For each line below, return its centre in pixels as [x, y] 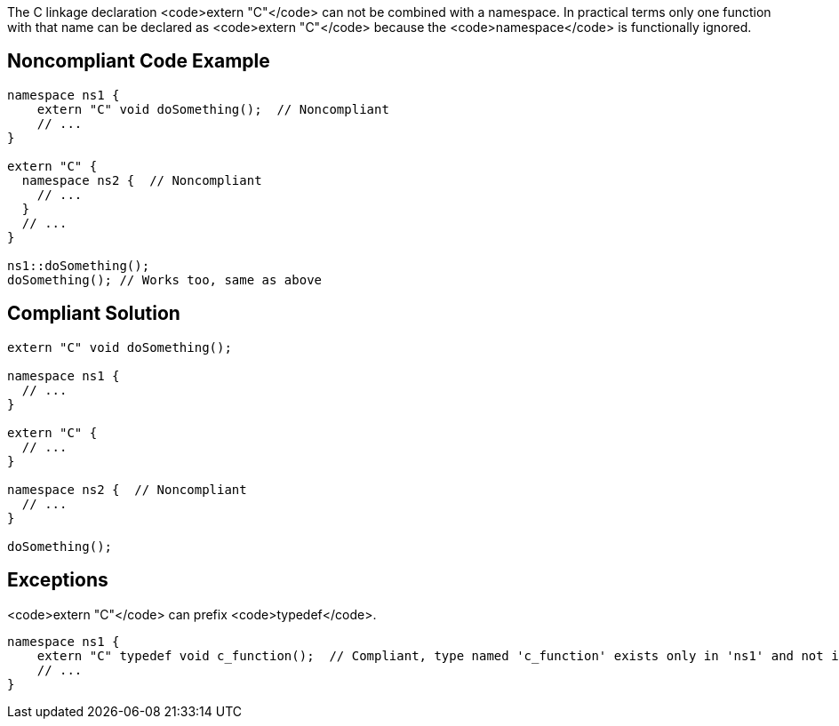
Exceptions [58, 580]
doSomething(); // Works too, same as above [165, 279]
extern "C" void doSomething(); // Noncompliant [213, 109]
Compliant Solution [94, 314]
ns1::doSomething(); [79, 265]
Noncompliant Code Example [139, 61]
